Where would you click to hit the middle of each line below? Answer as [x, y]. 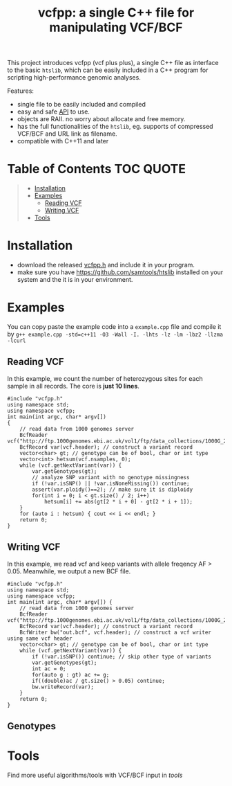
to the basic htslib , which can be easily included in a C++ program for [108, 70]
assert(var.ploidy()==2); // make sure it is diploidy [113, 490]
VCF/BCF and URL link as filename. [67, 134]
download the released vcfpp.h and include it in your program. [106, 265]
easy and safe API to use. [53, 111]
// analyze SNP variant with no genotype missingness [111, 477]
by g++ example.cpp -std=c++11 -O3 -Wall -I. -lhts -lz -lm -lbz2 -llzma [115, 334]
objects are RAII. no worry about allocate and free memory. [101, 119]
